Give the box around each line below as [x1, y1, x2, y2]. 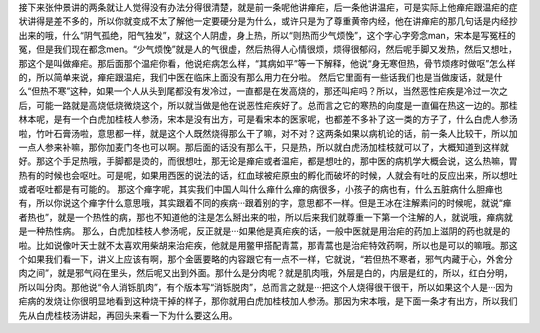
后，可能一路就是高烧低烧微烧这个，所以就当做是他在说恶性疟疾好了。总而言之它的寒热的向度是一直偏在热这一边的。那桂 [18, 99, 518, 111]
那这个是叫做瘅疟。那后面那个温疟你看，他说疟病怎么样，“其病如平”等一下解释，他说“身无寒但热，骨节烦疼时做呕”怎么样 [18, 57, 516, 69]
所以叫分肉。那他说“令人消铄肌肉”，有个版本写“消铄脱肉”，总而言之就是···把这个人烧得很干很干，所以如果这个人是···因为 [18, 281, 514, 293]
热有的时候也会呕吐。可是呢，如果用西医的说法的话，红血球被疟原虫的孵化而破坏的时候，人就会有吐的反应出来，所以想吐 [18, 169, 518, 181]
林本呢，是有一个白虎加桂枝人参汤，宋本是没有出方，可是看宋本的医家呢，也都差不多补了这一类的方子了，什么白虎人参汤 [18, 113, 518, 125]
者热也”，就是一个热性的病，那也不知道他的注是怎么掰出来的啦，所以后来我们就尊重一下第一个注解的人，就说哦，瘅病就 [18, 211, 514, 223]
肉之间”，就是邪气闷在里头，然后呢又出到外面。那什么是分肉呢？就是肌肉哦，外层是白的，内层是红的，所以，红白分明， [18, 267, 514, 279]
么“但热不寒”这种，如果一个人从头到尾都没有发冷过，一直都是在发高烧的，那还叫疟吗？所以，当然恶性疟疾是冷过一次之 [18, 85, 509, 97]
